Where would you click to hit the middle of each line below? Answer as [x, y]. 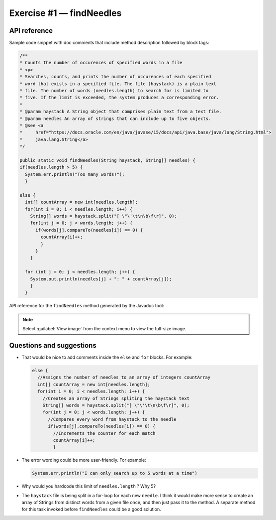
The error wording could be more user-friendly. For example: [84, 460]
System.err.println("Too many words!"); [75, 174]
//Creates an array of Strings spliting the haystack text [116, 398]
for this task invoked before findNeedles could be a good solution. [91, 509]
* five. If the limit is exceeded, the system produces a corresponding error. [119, 98]
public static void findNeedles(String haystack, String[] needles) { [108, 160]
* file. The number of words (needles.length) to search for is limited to [114, 90]
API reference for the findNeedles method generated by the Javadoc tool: [87, 306]
